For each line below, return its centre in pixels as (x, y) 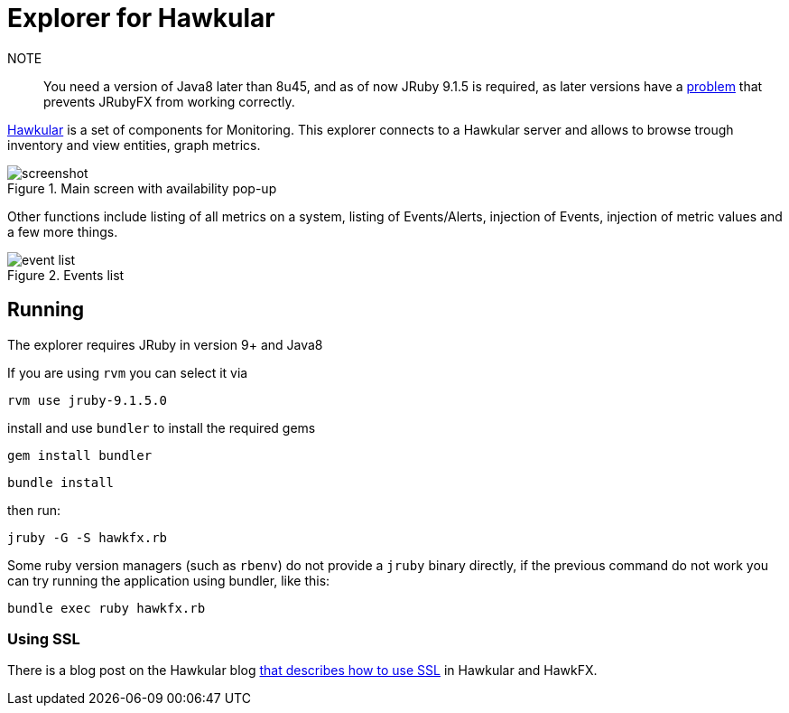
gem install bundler (80, 455)
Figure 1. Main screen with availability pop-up (142, 188)
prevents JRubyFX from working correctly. (169, 101)
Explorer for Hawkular (141, 18)
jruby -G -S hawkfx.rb (88, 537)
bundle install (61, 482)
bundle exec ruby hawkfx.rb (107, 608)
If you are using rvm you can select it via (128, 372)
